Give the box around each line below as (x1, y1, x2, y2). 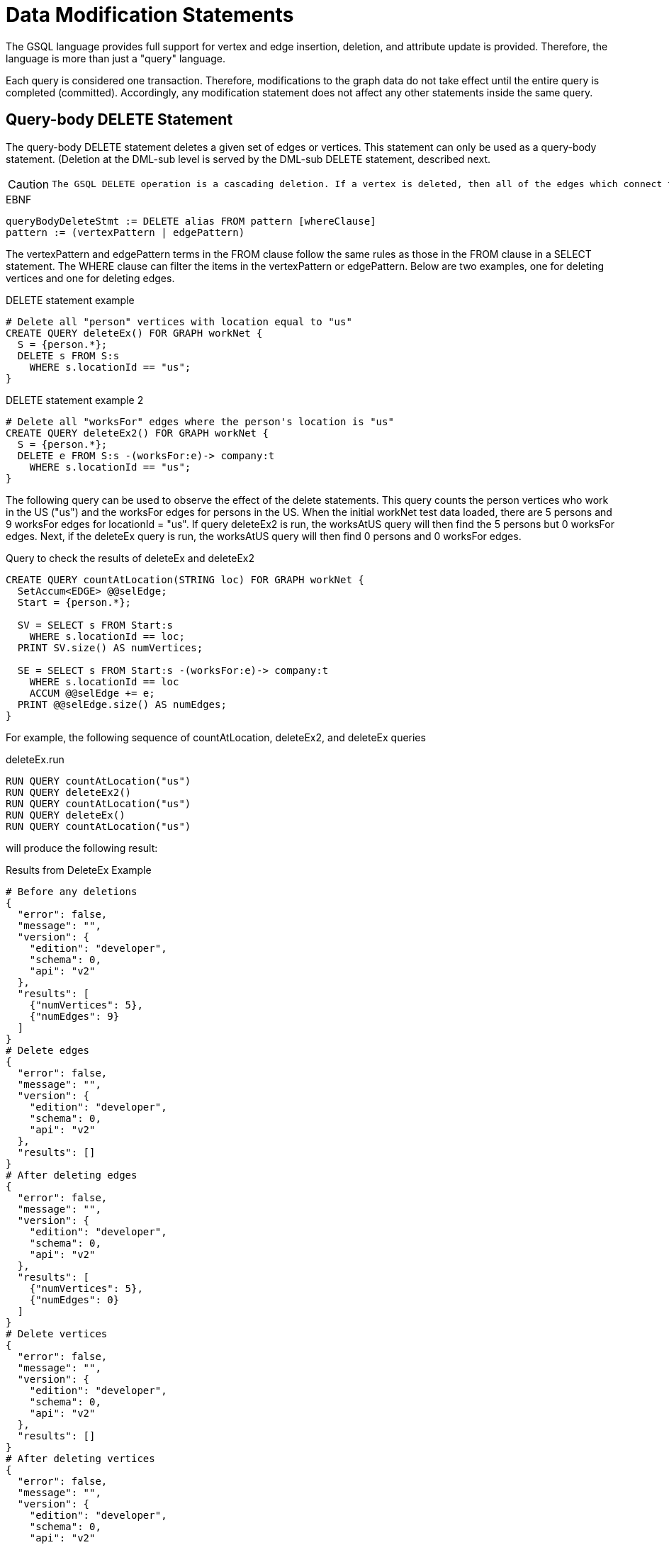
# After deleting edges (6, 1169, 137, 1181)
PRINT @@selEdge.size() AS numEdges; (17, 698, 227, 710)
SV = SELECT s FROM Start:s (17, 619, 174, 631)
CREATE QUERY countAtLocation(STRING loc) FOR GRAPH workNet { (6, 573, 364, 585)
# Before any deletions (6, 885, 137, 897)
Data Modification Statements (6, 3, 294, 27)
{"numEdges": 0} (29, 1293, 120, 1305)
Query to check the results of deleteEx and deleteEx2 (6, 551, 254, 564)
